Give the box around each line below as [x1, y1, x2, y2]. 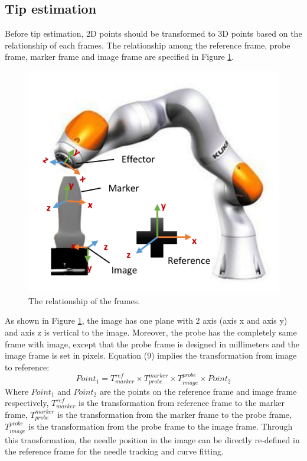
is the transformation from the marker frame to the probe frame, [57, 408, 292, 420]
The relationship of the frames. [28, 294, 141, 307]
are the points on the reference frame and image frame [99, 385, 297, 397]
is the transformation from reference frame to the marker [79, 396, 285, 409]
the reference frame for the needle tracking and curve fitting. [5, 445, 224, 457]
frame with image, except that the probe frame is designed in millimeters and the [5, 337, 299, 350]
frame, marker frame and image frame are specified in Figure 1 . [5, 50, 234, 63]
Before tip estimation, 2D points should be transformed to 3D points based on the [5, 27, 302, 40]
